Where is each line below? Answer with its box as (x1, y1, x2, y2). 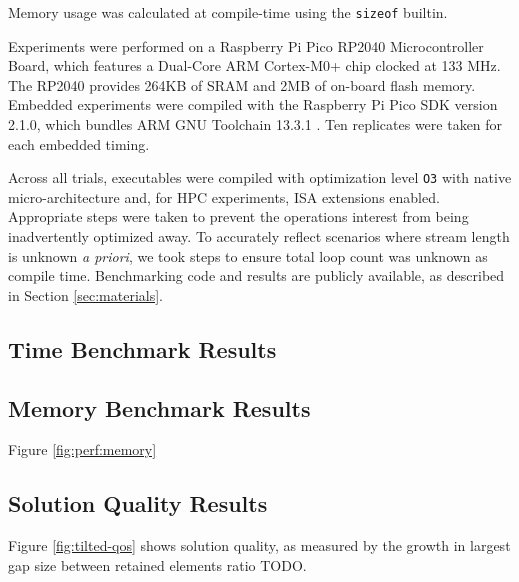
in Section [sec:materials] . (8, 284, 163, 305)
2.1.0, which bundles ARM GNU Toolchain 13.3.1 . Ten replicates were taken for (8, 114, 503, 135)
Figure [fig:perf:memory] (8, 439, 157, 460)
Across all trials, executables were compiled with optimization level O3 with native (8, 167, 512, 188)
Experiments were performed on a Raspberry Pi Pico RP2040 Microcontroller (8, 35, 484, 56)
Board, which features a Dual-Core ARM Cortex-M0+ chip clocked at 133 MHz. (8, 55, 501, 76)
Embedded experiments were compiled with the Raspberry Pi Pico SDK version (8, 94, 498, 115)
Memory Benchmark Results (8, 392, 311, 423)
